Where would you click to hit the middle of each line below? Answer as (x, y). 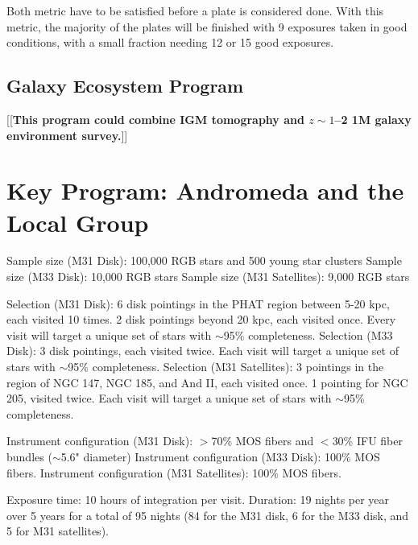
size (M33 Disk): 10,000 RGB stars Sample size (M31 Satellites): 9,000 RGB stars (208, 277)
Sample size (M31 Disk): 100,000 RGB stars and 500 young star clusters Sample (204, 260)
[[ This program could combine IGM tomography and (155, 119)
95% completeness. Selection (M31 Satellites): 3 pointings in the (226, 367)
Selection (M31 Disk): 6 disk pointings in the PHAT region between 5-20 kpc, (198, 303)
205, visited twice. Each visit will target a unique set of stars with (169, 398)
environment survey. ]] (67, 135)
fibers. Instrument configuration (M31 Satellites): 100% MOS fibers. (174, 472)
